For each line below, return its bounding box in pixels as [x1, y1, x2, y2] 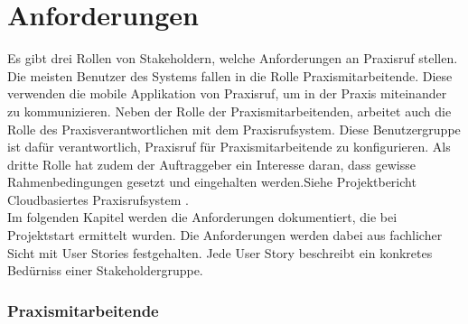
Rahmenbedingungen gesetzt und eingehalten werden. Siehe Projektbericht [7, 172, 417, 191]
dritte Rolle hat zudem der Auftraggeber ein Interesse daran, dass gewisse [7, 154, 416, 173]
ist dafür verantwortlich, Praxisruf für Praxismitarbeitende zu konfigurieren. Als [7, 137, 451, 156]
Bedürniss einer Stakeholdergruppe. [7, 261, 203, 280]
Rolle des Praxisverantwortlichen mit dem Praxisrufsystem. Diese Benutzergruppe [7, 119, 461, 138]
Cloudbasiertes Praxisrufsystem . [7, 190, 189, 208]
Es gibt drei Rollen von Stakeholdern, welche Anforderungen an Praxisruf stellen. [7, 49, 458, 68]
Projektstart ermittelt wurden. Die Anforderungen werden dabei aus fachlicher [7, 226, 443, 245]
